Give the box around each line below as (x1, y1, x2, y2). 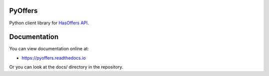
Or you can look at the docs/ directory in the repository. (9, 64, 124, 70)
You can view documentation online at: (9, 46, 89, 52)
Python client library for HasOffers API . (9, 20, 89, 26)
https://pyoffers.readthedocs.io (21, 55, 86, 61)
